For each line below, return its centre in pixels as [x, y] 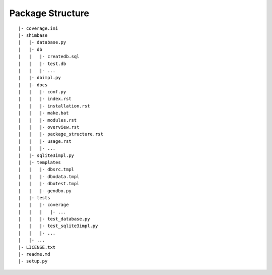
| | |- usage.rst [45, 141]
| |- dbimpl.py [40, 78]
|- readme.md [34, 254]
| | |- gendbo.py [45, 191]
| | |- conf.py [42, 92]
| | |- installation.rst [54, 106]
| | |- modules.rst [48, 120]
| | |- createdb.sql [49, 57]
